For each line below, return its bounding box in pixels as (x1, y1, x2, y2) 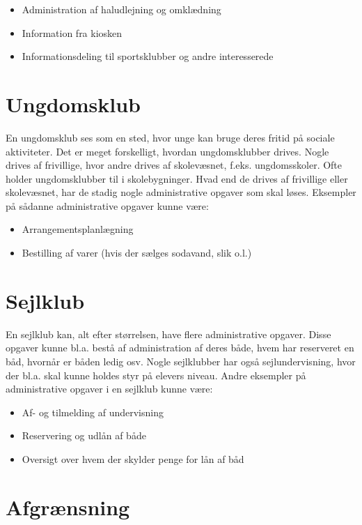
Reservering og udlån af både (22, 428, 146, 443)
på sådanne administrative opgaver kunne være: (6, 198, 209, 213)
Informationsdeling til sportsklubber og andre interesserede (22, 49, 274, 63)
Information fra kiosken (22, 25, 123, 40)
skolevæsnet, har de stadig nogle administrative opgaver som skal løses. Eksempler (6, 185, 356, 199)
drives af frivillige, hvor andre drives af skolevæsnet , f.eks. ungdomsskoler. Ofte (6, 158, 343, 172)
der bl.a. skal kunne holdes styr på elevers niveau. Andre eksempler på (6, 367, 306, 382)
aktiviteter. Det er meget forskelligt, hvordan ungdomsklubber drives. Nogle (6, 144, 329, 158)
